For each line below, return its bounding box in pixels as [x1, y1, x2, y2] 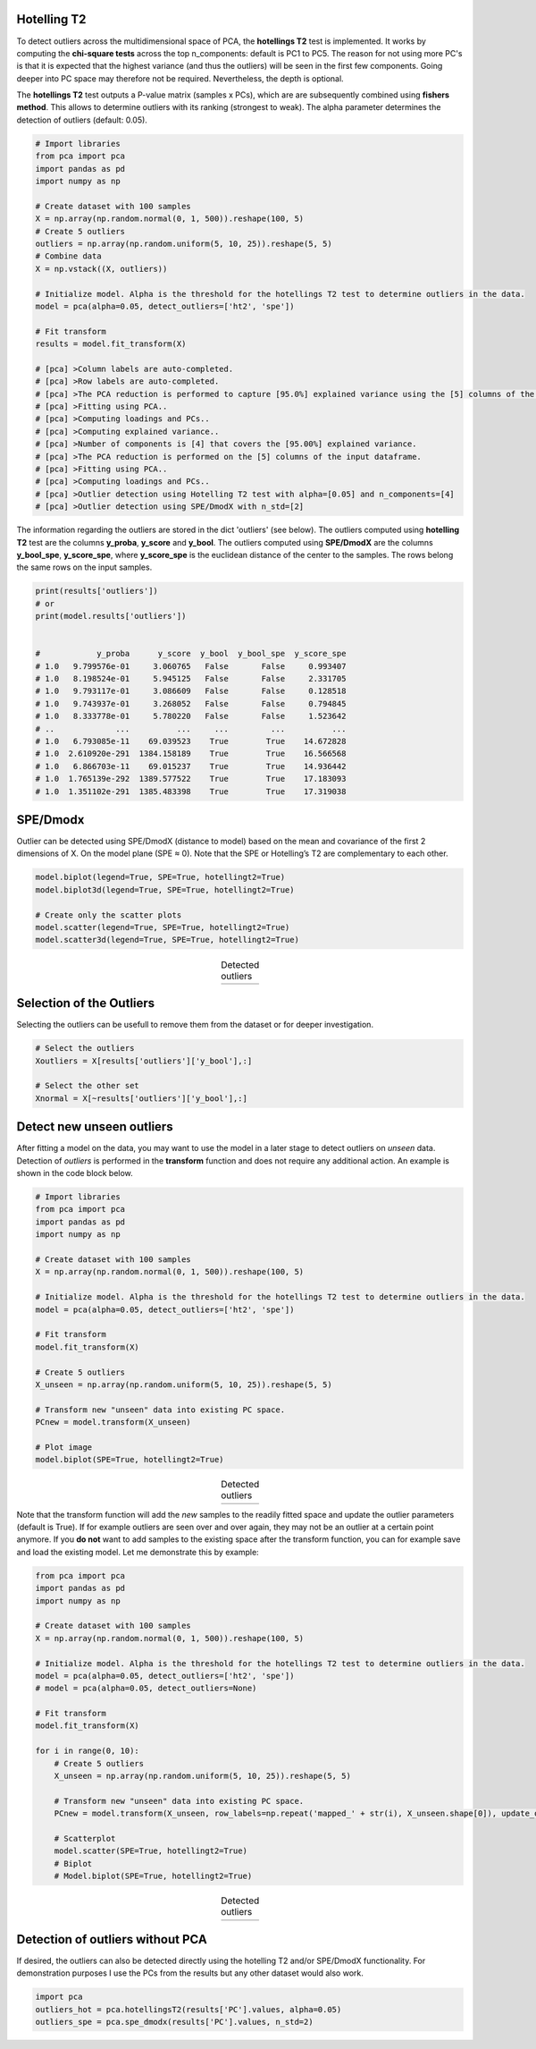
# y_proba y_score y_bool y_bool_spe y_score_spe [35, 648, 347, 659]
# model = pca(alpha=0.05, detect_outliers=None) [35, 1683, 257, 1694]
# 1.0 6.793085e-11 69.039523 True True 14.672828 [35, 736, 347, 746]
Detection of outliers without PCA [16, 1932, 207, 1947]
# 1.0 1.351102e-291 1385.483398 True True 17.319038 [35, 786, 347, 796]
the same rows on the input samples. [16, 562, 153, 572]
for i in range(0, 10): [35, 1746, 140, 1757]
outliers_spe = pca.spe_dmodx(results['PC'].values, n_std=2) [35, 2017, 314, 2028]
